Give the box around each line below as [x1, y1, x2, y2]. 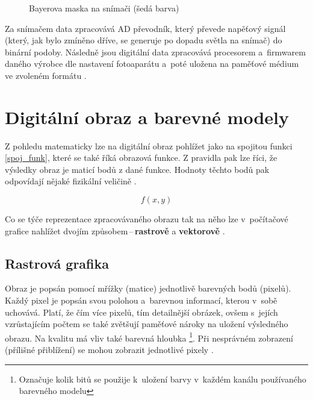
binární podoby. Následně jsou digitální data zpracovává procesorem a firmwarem [5, 45, 306, 58]
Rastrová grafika [5, 254, 109, 272]
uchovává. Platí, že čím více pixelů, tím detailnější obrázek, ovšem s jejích [5, 305, 278, 318]
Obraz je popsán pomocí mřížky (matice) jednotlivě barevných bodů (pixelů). [5, 282, 291, 295]
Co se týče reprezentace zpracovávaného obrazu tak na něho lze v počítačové [5, 213, 288, 225]
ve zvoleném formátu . [5, 69, 87, 81]
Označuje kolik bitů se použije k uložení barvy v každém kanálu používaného [19, 372, 306, 385]
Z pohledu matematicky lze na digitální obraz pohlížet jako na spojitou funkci [5, 139, 293, 152]
